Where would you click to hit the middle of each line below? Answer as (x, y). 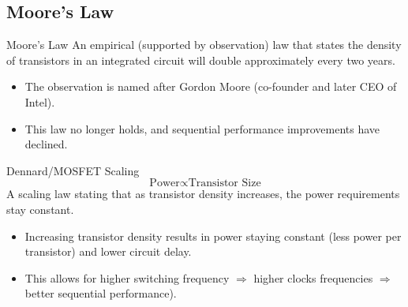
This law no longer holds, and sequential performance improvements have (202, 128)
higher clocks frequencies (313, 277)
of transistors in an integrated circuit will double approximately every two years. (201, 60)
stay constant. (40, 209)
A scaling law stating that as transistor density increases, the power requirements (203, 194)
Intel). (40, 101)
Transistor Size (225, 183)
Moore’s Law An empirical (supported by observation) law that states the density (204, 45)
